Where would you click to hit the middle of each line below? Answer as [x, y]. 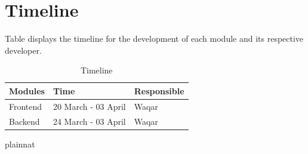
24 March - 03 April [89, 121]
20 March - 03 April [89, 106]
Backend [24, 121]
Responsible [159, 90]
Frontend [26, 106]
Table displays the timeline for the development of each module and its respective [154, 38]
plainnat [20, 144]
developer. [23, 50]
